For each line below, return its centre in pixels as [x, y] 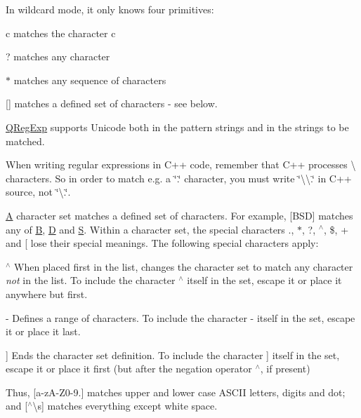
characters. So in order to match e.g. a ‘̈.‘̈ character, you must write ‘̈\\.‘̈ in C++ [179, 178]
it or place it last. [43, 331]
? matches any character [58, 56]
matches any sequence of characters [90, 80]
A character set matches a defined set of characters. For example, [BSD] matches [179, 215]
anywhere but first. [47, 294]
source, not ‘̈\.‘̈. [38, 192]
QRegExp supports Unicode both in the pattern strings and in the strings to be [177, 127]
